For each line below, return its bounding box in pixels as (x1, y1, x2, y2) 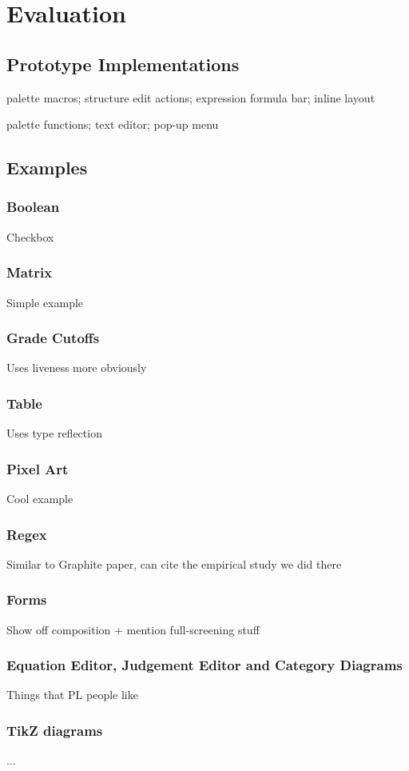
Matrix (6, 262, 53, 282)
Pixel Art (6, 458, 69, 478)
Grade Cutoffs (6, 328, 100, 348)
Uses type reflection (6, 425, 102, 441)
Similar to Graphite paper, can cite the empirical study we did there (6, 555, 342, 572)
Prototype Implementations (6, 51, 240, 76)
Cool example (6, 490, 73, 507)
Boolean (6, 197, 60, 217)
